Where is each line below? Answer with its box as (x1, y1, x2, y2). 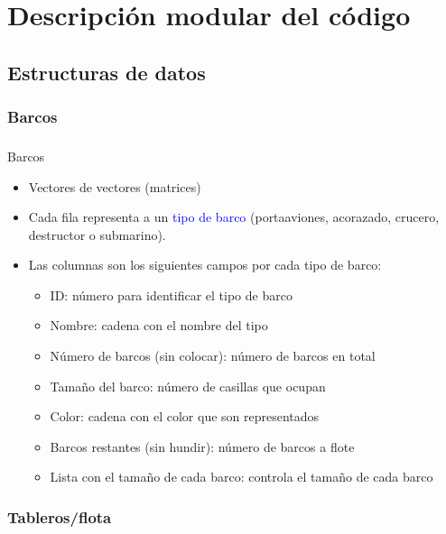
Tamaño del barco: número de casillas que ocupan (50, 376, 326, 395)
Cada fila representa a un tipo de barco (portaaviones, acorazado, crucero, (28, 207, 440, 226)
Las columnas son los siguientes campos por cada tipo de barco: (28, 255, 382, 274)
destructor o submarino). (28, 225, 166, 244)
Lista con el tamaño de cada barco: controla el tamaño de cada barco (50, 467, 433, 486)
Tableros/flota (7, 505, 112, 528)
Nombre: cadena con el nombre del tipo (50, 316, 268, 335)
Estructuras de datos (7, 58, 206, 86)
